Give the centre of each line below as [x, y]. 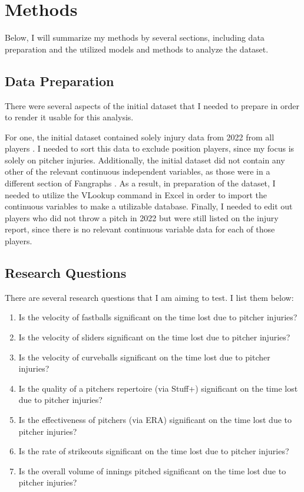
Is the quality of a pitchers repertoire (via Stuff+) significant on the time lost [158, 388]
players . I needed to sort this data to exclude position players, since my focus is [150, 148]
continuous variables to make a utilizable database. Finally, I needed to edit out [149, 206]
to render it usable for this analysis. [69, 117]
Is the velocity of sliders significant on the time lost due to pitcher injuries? [154, 337]
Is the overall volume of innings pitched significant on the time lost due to [152, 470]
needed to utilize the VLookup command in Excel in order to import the [136, 194]
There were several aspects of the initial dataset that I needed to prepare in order [152, 105]
